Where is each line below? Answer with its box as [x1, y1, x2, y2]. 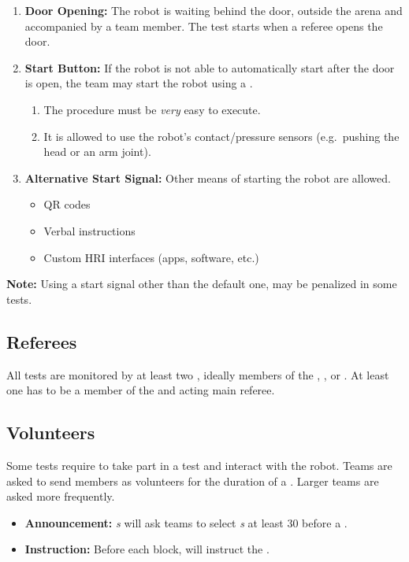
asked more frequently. [6, 488, 115, 505]
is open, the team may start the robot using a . [24, 75, 253, 91]
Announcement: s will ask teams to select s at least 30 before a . [24, 514, 348, 531]
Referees [6, 329, 77, 353]
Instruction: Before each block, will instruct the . [24, 541, 270, 557]
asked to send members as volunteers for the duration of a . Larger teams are [6, 472, 379, 489]
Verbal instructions [43, 222, 136, 238]
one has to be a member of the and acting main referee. [6, 382, 275, 398]
